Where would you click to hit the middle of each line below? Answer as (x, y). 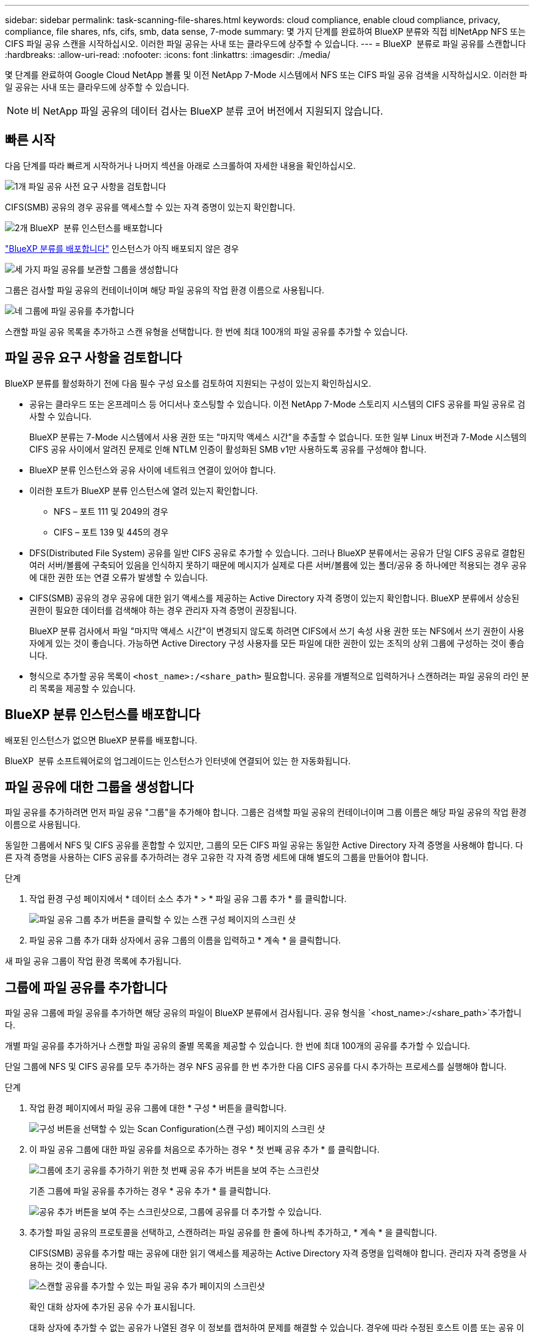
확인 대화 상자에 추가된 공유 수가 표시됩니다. (112, 1307)
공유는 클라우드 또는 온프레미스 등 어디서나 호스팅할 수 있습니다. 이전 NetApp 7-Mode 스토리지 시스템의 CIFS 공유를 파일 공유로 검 (277, 404)
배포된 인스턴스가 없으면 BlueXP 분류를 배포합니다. (101, 740)
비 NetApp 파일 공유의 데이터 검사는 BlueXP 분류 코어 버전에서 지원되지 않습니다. (207, 111)
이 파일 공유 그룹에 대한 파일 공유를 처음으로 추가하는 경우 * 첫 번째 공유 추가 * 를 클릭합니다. (205, 1150)
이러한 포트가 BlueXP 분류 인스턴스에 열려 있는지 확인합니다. (144, 490)
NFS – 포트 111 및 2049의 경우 (111, 511)
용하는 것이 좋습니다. (68, 1266)
